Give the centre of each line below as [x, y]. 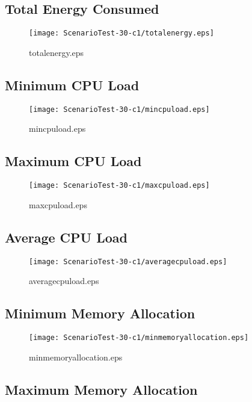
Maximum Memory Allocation [101, 389]
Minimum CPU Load [72, 85]
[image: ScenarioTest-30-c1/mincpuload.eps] [119, 109]
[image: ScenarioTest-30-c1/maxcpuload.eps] [119, 186]
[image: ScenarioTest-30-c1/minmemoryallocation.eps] [139, 338]
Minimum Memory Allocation [100, 313]
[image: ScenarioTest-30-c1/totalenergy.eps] [121, 33]
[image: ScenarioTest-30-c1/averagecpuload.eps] [128, 261]
